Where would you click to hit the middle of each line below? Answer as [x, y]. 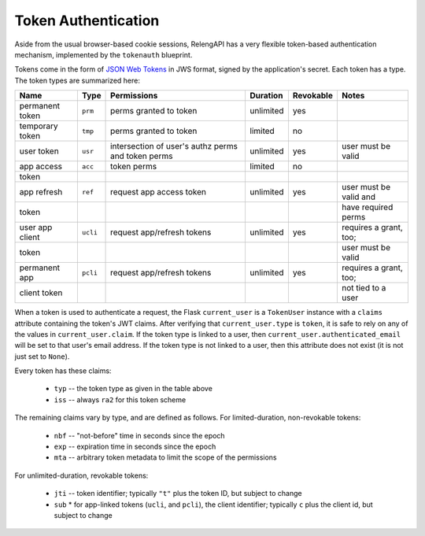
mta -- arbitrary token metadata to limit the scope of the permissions [165, 457]
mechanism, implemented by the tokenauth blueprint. [103, 54]
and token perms [142, 156]
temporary [39, 126]
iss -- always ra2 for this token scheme [120, 399]
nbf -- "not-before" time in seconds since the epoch [139, 435]
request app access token [158, 192]
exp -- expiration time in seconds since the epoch [135, 447]
